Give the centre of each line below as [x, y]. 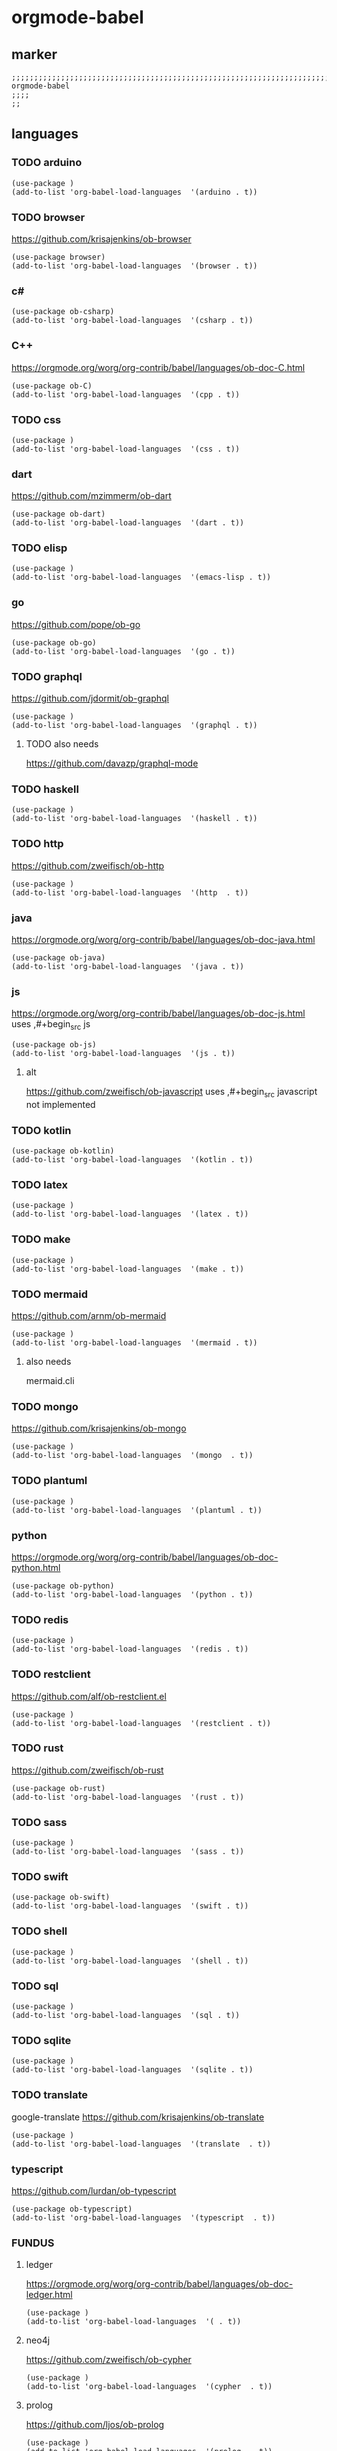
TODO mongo [45, 1406]
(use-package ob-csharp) [63, 312]
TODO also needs [62, 744]
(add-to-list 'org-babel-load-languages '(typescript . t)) [143, 2217]
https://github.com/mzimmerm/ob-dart [91, 496]
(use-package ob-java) [58, 957]
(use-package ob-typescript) [72, 2209]
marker [34, 54]
